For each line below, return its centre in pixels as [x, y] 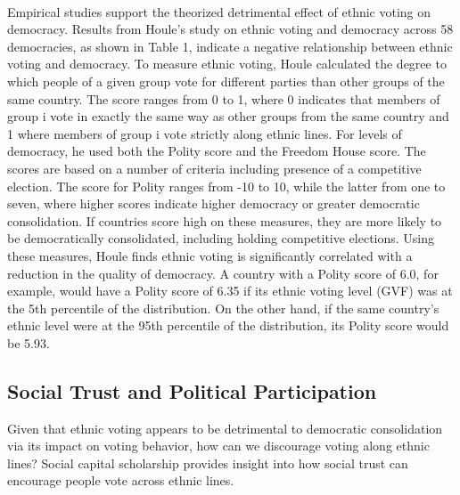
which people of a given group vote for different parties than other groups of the [226, 81]
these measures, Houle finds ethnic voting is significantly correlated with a [210, 255]
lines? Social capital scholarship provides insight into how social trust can [208, 463]
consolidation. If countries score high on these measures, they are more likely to [225, 220]
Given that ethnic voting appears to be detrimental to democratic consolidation [225, 428]
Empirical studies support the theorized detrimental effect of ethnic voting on [219, 11]
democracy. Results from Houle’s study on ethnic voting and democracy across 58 [230, 29]
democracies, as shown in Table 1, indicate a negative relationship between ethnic [230, 46]
